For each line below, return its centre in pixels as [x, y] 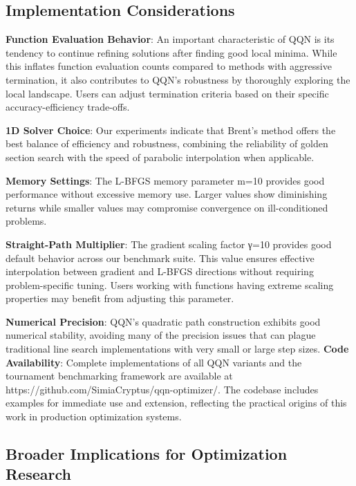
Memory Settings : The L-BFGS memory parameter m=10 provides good [165, 180]
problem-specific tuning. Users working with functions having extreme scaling [170, 284]
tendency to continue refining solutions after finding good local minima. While [171, 52]
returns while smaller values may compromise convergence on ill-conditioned [167, 207]
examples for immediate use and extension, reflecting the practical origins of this [176, 403]
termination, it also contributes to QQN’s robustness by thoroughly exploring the [178, 79]
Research [38, 474]
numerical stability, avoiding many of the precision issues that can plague [161, 335]
